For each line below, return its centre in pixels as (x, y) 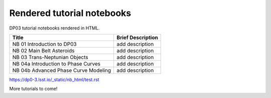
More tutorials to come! (33, 89)
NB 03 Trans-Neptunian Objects (50, 57)
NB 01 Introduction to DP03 (45, 44)
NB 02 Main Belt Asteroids (43, 50)
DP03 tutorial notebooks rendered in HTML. (54, 28)
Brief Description (137, 37)
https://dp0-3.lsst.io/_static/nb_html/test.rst (54, 79)
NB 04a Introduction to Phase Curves (56, 63)
